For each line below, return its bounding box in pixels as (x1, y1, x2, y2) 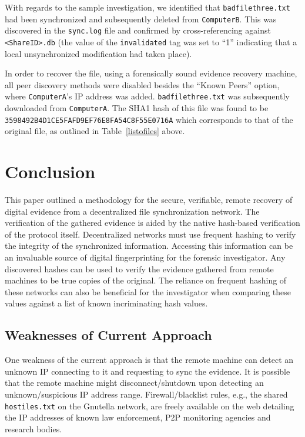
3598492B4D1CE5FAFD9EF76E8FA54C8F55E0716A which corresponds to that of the (5, 113, 293, 125)
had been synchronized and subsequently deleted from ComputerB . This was (5, 12, 277, 25)
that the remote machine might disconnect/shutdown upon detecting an (5, 376, 264, 389)
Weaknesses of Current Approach (5, 326, 212, 344)
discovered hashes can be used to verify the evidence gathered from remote (5, 262, 274, 275)
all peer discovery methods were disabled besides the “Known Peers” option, (5, 78, 280, 91)
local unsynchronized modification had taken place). (5, 47, 192, 59)
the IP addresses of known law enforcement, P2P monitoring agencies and (5, 411, 271, 423)
